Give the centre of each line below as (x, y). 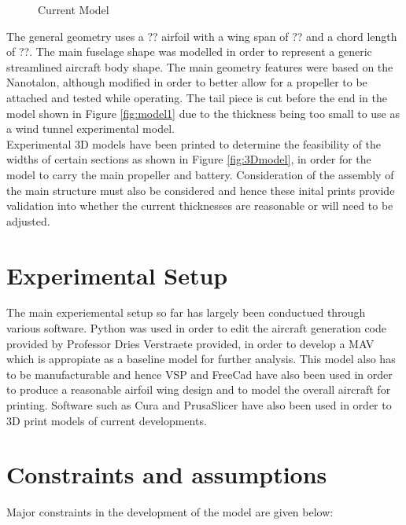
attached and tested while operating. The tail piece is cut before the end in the (197, 97)
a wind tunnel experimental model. (90, 128)
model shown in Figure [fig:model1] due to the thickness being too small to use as (203, 113)
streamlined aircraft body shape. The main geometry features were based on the (200, 66)
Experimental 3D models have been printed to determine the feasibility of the (194, 143)
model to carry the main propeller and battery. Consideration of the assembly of (200, 174)
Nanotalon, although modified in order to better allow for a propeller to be (187, 82)
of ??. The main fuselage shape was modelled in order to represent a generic (189, 51)
